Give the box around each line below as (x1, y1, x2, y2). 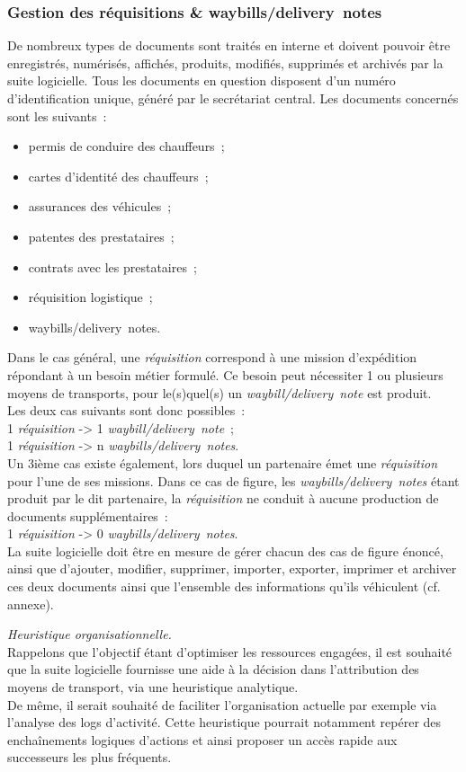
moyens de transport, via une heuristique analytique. (7, 678, 299, 697)
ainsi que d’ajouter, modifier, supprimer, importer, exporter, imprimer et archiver (7, 559, 457, 578)
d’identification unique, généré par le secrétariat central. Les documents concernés (7, 89, 459, 107)
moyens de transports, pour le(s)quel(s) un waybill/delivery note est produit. (7, 383, 432, 402)
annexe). (7, 594, 54, 613)
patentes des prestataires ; (28, 226, 175, 245)
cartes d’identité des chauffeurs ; (28, 166, 209, 185)
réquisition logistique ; (28, 288, 153, 306)
